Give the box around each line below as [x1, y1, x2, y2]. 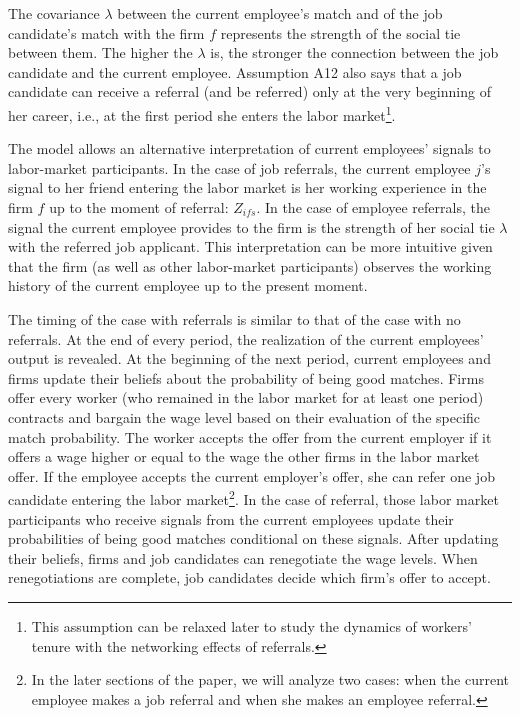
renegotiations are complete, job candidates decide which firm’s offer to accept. [8, 567, 491, 588]
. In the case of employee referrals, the [256, 197, 490, 217]
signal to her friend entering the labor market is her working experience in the [8, 177, 487, 198]
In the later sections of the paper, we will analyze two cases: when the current [31, 669, 509, 690]
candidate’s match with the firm [8, 22, 205, 43]
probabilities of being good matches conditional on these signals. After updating [8, 528, 499, 549]
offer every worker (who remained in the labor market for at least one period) [8, 387, 484, 408]
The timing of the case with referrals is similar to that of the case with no [8, 308, 461, 329]
